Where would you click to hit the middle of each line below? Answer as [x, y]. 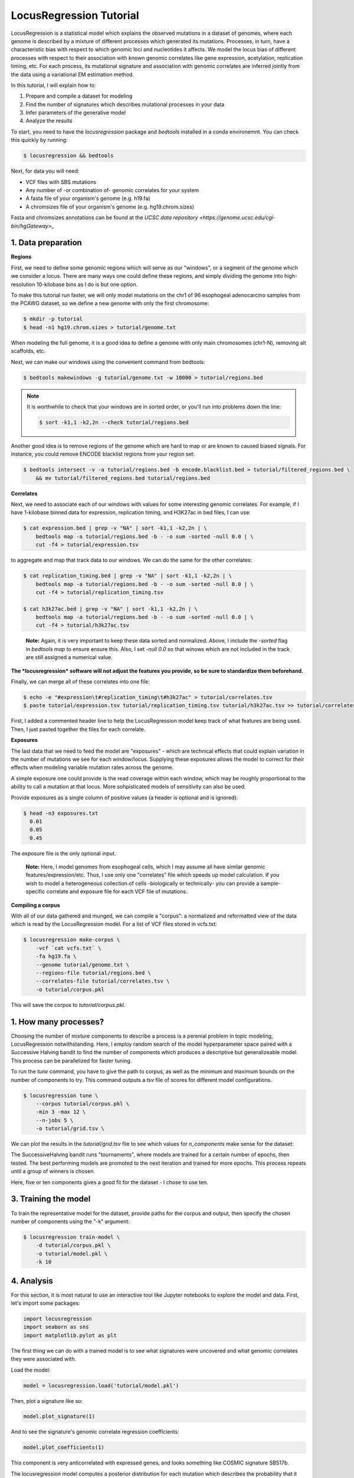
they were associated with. [44, 1359]
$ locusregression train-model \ [72, 1237]
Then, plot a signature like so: [47, 1401]
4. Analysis [32, 1281]
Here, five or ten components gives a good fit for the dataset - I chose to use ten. [110, 1182]
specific [35, 892]
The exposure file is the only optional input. [63, 853]
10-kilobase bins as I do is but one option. [87, 284]
